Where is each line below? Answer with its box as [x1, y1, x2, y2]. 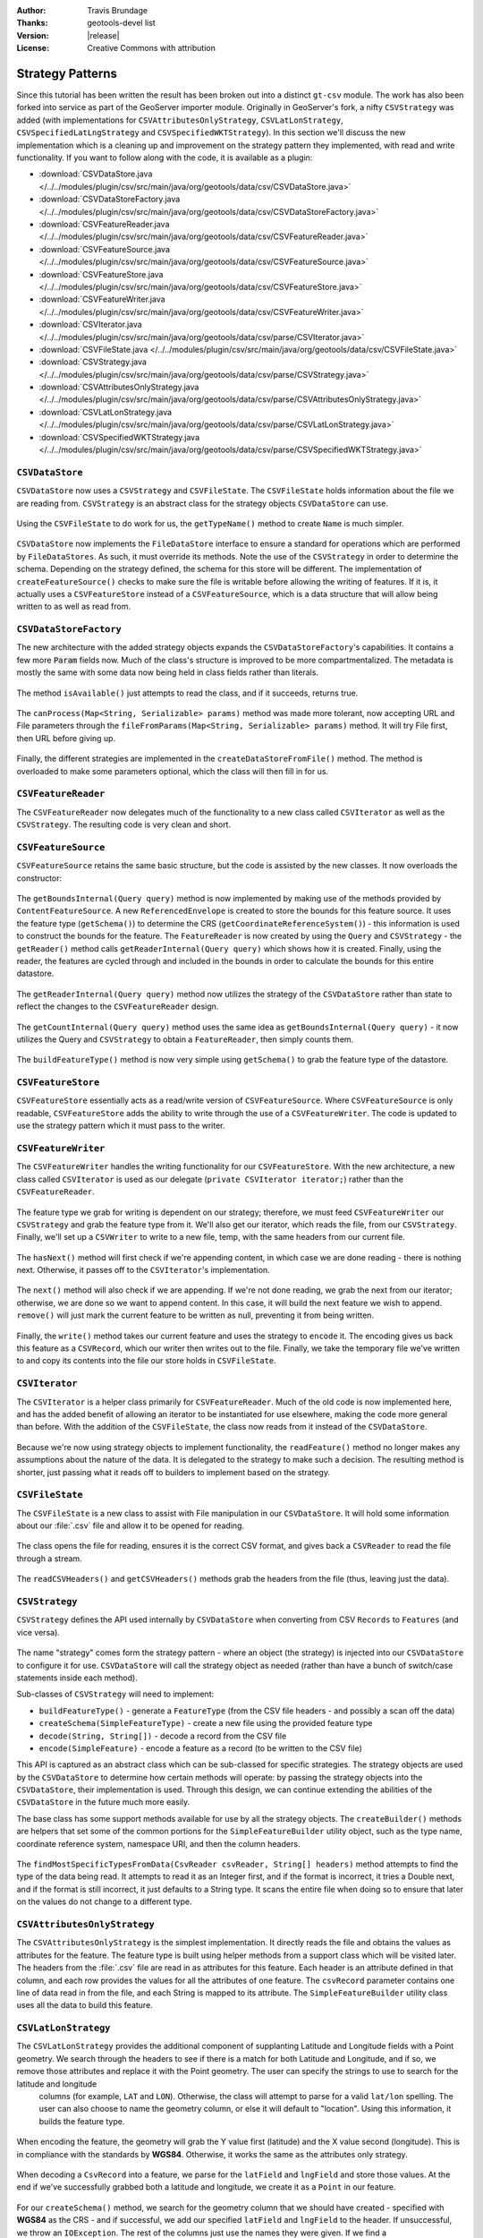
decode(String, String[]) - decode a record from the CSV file [38, 1730, 287, 1741]
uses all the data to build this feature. [16, 2000, 154, 2011]
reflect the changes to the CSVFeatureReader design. [16, 1001, 219, 1012]
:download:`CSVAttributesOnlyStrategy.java [38, 381, 199, 393]
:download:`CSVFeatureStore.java [38, 269, 164, 279]
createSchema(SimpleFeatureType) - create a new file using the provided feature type [38, 1718, 373, 1729]
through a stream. [16, 1553, 82, 1564]
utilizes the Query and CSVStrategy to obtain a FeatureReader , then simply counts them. [16, 1034, 354, 1045]
